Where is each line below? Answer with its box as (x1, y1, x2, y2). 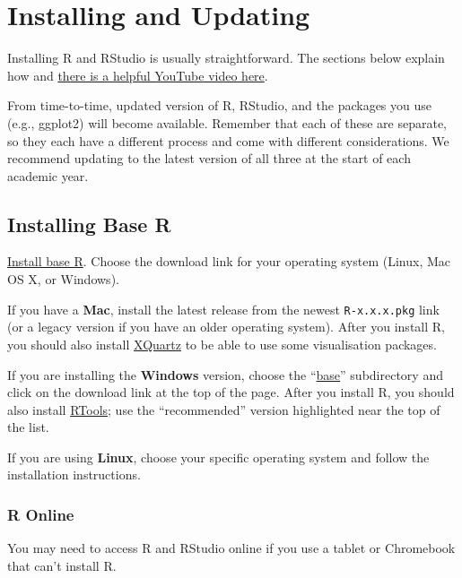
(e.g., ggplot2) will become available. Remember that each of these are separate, (7, 113, 448, 132)
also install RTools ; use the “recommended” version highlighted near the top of (7, 400, 440, 418)
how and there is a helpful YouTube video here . (7, 65, 268, 84)
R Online (7, 504, 74, 525)
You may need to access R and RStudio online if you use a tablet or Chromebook (7, 539, 456, 557)
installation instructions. (7, 465, 141, 484)
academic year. (7, 166, 89, 185)
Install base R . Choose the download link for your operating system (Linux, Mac (7, 252, 451, 271)
